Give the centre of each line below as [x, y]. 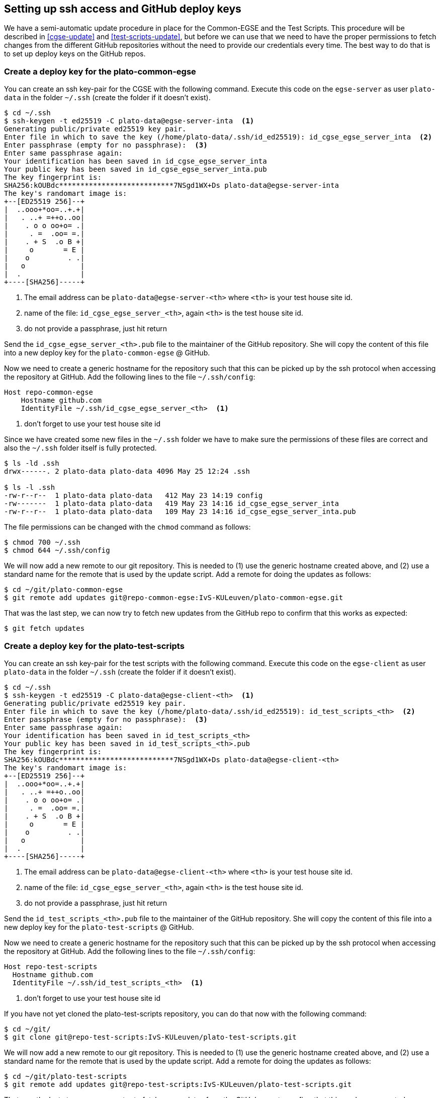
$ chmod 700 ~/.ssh [42, 542]
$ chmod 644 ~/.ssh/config [57, 551]
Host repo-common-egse [49, 392]
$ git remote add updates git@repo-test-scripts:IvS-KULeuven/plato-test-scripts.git [178, 1084]
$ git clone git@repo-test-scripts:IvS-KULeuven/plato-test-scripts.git [150, 1037]
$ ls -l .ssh [30, 488]
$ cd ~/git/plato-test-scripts [66, 1076]
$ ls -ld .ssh [32, 463]
